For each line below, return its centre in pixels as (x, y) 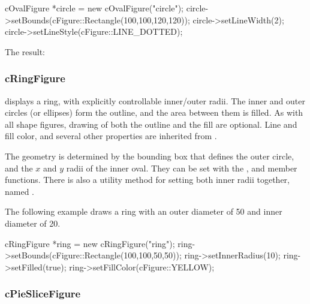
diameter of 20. (33, 223)
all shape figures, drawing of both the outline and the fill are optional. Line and (151, 124)
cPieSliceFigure (43, 294)
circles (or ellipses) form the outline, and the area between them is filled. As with (154, 112)
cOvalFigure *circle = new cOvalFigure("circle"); (94, 8)
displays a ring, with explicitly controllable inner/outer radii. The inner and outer (155, 100)
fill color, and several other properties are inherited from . (111, 136)
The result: (25, 51)
